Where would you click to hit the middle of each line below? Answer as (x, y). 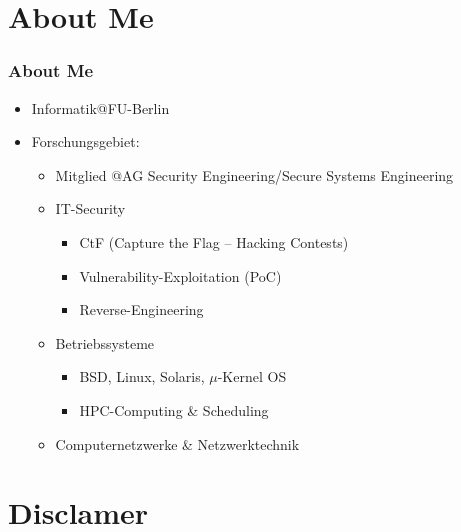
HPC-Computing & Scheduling (174, 409)
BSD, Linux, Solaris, (142, 376)
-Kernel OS (252, 376)
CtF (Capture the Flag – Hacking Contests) (214, 241)
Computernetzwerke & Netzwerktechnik (177, 443)
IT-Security (90, 208)
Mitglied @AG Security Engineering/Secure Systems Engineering (254, 174)
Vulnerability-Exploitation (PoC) (180, 275)
